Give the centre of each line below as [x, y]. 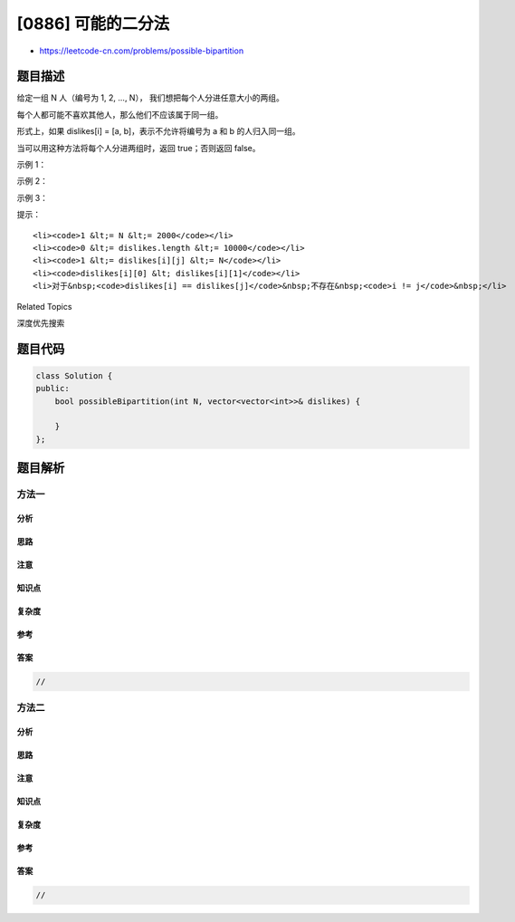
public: [52, 389]
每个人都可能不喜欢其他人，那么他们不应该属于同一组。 [120, 114]
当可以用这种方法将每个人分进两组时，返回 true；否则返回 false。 [138, 148]
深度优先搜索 [41, 322]
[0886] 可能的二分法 [93, 24]
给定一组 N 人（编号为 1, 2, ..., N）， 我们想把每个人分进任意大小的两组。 [151, 98]
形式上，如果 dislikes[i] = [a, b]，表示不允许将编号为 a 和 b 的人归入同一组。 [158, 131]
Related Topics [44, 306]
